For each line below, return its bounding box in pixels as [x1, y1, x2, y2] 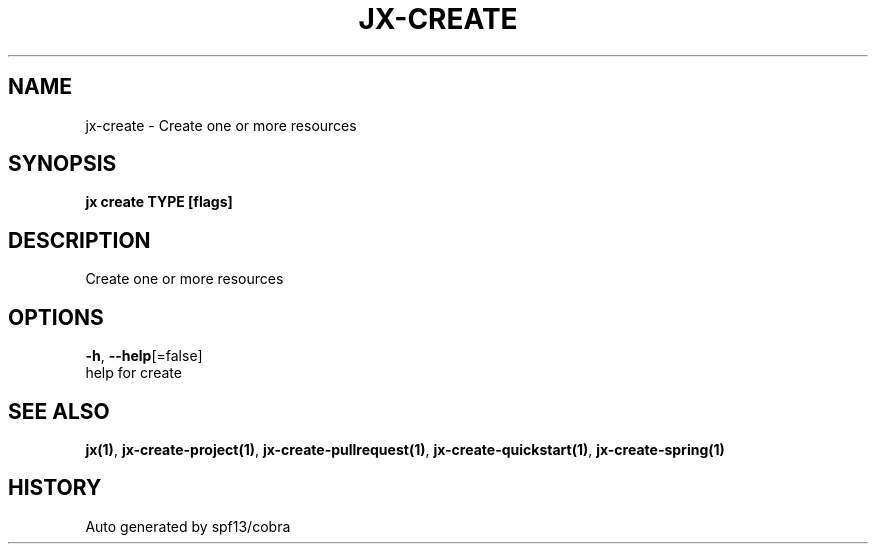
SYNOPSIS [8, 151, 117, 177]
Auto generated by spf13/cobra [85, 517, 291, 535]
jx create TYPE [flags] [85, 193, 233, 211]
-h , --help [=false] [85, 347, 203, 365]
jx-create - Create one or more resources [85, 116, 357, 134]
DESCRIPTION [8, 227, 151, 253]
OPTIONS [8, 304, 104, 330]
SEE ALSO [8, 398, 110, 424]
